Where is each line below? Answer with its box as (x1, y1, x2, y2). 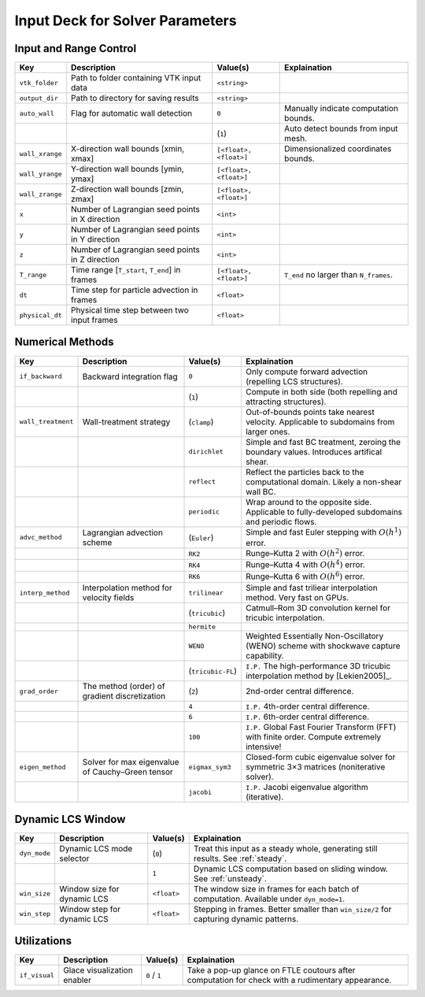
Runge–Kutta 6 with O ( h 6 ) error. (245, 569, 365, 582)
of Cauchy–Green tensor (82, 766, 173, 777)
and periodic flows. (245, 516, 317, 527)
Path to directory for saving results (71, 93, 200, 104)
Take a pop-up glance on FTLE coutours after (187, 965, 356, 976)
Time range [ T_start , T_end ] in (71, 265, 181, 276)
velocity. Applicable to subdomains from (245, 416, 395, 427)
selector (59, 853, 90, 864)
